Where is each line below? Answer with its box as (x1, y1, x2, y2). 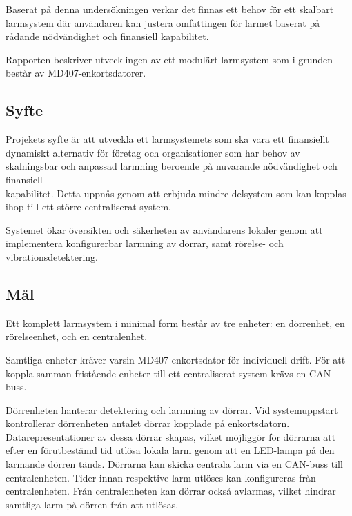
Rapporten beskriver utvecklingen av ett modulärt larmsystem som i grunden (6, 52, 333, 66)
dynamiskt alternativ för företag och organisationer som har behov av (6, 145, 300, 159)
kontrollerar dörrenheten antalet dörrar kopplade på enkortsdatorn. (6, 416, 290, 430)
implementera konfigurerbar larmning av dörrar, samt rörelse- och (6, 236, 284, 250)
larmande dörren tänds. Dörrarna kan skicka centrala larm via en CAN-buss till (6, 457, 343, 471)
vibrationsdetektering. (6, 249, 98, 264)
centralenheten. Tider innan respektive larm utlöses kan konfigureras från (6, 470, 316, 484)
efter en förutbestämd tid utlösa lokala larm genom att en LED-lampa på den (6, 443, 335, 457)
